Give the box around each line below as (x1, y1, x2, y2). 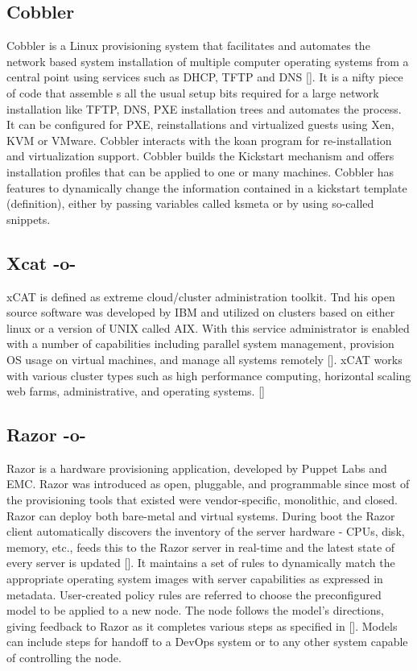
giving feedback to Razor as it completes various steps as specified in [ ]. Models (6, 617, 398, 634)
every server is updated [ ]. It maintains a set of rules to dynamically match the (6, 554, 395, 571)
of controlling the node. (6, 649, 122, 666)
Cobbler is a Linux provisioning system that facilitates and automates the (6, 37, 370, 54)
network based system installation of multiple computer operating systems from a (6, 52, 409, 69)
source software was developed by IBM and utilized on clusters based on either (6, 304, 395, 321)
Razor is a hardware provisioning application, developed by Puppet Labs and (6, 459, 387, 476)
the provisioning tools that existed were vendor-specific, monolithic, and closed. (6, 491, 398, 508)
